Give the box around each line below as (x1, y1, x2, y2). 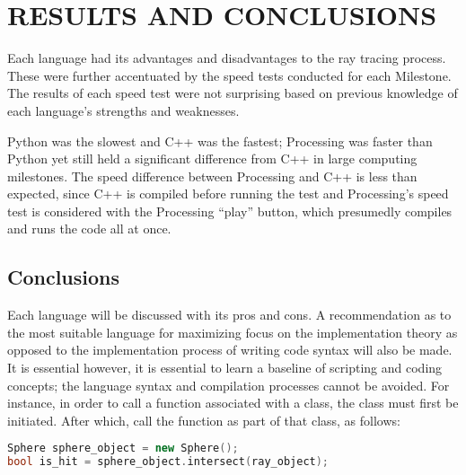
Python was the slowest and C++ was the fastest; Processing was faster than (7, 131, 433, 150)
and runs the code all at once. (7, 219, 171, 238)
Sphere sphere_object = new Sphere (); (7, 442, 239, 455)
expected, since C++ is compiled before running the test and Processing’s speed (7, 184, 449, 203)
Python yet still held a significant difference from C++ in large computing (7, 149, 418, 168)
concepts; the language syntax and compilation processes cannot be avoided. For (7, 375, 450, 394)
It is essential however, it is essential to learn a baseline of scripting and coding (7, 358, 443, 377)
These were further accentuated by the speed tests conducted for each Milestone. (7, 66, 452, 84)
